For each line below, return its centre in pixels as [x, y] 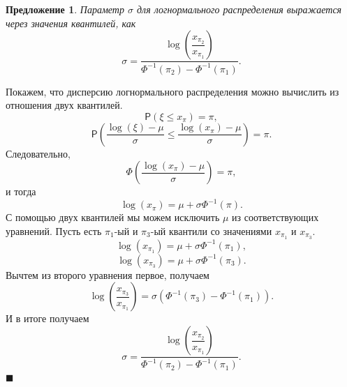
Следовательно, [38, 153]
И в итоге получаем [47, 318]
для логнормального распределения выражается [239, 9]
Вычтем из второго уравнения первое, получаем [108, 274]
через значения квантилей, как [71, 23]
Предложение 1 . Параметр [65, 9]
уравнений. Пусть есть [54, 231]
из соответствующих [275, 217]
